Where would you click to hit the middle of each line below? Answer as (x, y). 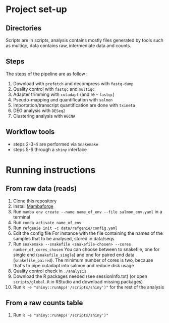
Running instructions (51, 170)
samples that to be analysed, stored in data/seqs (64, 238)
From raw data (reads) (41, 189)
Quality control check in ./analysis (50, 271)
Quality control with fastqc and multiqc (54, 89)
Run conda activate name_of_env (47, 222)
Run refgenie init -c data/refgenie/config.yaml (65, 228)
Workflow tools (30, 132)
